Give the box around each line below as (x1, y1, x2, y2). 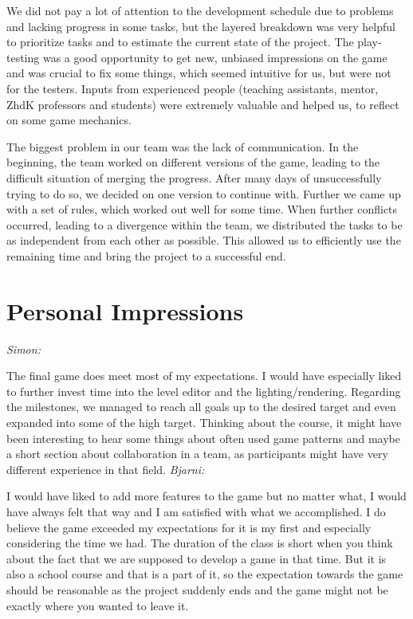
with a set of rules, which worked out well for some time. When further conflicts (6, 201, 398, 217)
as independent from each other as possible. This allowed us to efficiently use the (6, 232, 401, 249)
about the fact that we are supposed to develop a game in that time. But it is (6, 550, 387, 566)
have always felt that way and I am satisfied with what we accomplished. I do (6, 503, 386, 519)
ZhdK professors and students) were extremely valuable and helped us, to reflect (6, 96, 399, 112)
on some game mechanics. (6, 112, 132, 128)
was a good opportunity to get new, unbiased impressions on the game (42, 49, 387, 65)
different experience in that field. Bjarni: (6, 460, 205, 477)
